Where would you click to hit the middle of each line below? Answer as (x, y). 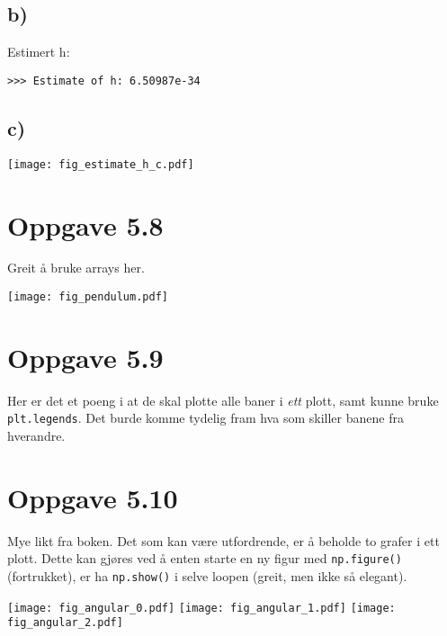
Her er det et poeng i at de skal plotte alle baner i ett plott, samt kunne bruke (223, 400)
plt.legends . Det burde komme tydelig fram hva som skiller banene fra (206, 418)
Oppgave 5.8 (85, 224)
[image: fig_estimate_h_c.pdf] (101, 164)
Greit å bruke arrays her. (76, 268)
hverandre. (36, 436)
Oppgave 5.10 (93, 497)
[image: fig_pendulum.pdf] (88, 297)
